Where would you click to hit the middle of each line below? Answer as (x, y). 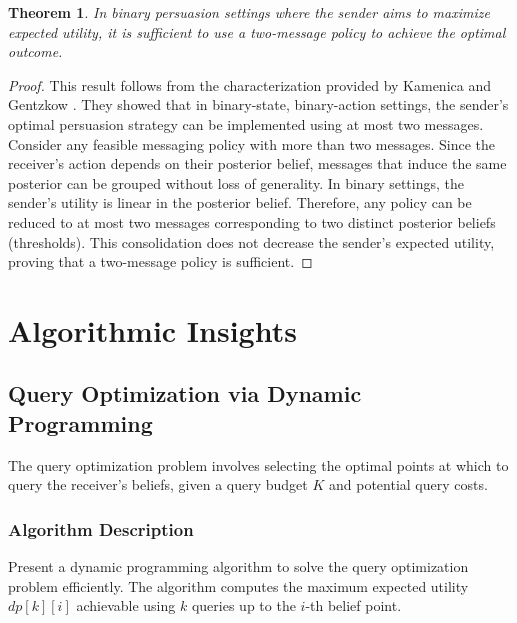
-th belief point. (353, 605)
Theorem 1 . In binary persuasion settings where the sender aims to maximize (249, 12)
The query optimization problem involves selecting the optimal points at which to (258, 464)
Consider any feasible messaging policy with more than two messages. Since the (252, 143)
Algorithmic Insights (152, 329)
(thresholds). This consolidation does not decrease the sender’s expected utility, (251, 241)
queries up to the (243, 605)
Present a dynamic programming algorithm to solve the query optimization (238, 566)
